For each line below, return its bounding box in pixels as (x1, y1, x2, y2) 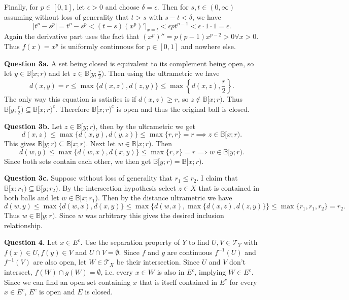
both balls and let (4, 192, 59, 203)
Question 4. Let (4, 237, 58, 247)
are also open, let (33, 256, 87, 267)
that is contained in (198, 182, 259, 193)
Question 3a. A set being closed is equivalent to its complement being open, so (4, 58, 254, 68)
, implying (194, 267, 226, 277)
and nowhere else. (181, 41, 236, 52)
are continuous (167, 246, 213, 257)
